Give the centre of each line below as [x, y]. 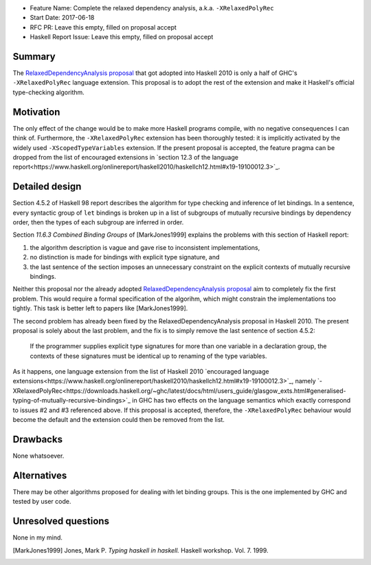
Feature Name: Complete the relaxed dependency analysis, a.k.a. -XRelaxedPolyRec [152, 8]
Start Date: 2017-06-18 [62, 18]
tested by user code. [42, 502]
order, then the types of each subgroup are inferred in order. [98, 222]
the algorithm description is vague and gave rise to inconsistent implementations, [145, 247]
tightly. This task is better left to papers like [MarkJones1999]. [100, 308]
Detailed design [47, 187]
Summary [34, 56]
